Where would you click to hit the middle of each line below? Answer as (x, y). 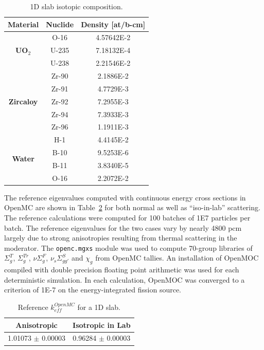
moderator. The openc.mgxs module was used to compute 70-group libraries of (128, 247)
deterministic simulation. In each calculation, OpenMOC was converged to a (125, 279)
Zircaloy (23, 101)
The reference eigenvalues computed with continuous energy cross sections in (125, 197)
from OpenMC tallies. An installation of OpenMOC (177, 258)
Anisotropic (37, 325)
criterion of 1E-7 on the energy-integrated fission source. (93, 290)
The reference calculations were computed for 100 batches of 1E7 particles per (127, 217)
